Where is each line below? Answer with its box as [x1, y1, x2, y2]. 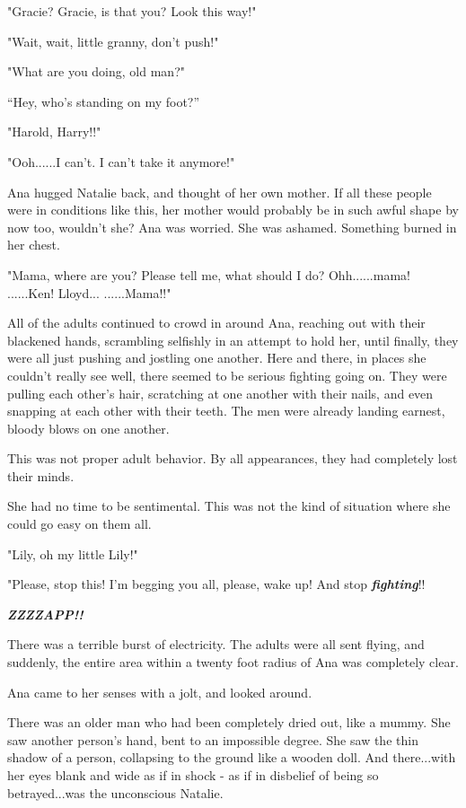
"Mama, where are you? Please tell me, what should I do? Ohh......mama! [7, 265, 410, 284]
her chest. [7, 235, 60, 254]
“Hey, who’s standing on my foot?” [7, 92, 200, 110]
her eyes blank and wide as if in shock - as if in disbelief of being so [7, 766, 379, 784]
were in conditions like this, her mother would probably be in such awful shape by [7, 200, 459, 219]
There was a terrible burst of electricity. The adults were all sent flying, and [7, 635, 425, 654]
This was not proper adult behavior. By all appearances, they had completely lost [7, 449, 458, 468]
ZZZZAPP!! [7, 604, 84, 623]
